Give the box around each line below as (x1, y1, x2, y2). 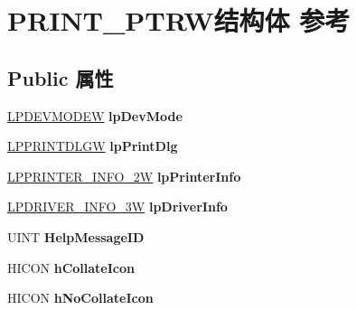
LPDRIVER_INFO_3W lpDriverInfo (7, 197, 228, 216)
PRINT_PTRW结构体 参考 (7, 2, 351, 39)
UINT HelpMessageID (7, 227, 145, 246)
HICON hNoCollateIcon (7, 288, 154, 307)
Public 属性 (7, 63, 114, 91)
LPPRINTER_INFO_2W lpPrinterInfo (7, 166, 241, 185)
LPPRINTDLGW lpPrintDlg (7, 136, 178, 155)
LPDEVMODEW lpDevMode (7, 106, 183, 125)
